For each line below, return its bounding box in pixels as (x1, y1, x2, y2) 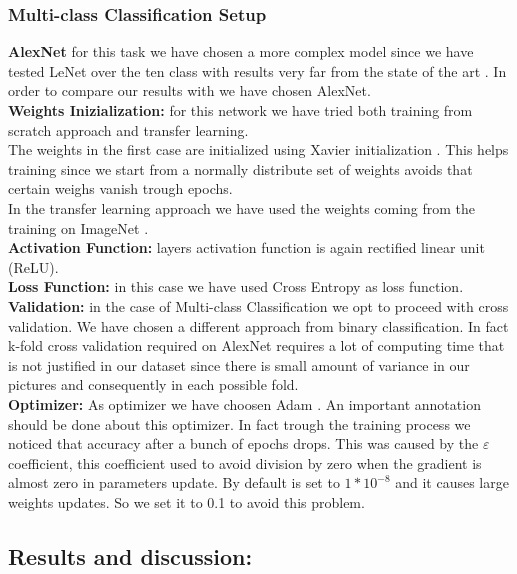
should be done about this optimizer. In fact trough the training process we (8, 413, 471, 434)
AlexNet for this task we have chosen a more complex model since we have (8, 41, 474, 62)
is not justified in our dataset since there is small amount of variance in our (8, 354, 470, 375)
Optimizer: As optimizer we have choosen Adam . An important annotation (8, 393, 481, 414)
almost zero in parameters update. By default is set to (8, 472, 340, 493)
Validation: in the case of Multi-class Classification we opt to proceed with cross (8, 295, 509, 316)
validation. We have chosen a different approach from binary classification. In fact (8, 315, 509, 336)
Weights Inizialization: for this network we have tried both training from (8, 100, 473, 120)
